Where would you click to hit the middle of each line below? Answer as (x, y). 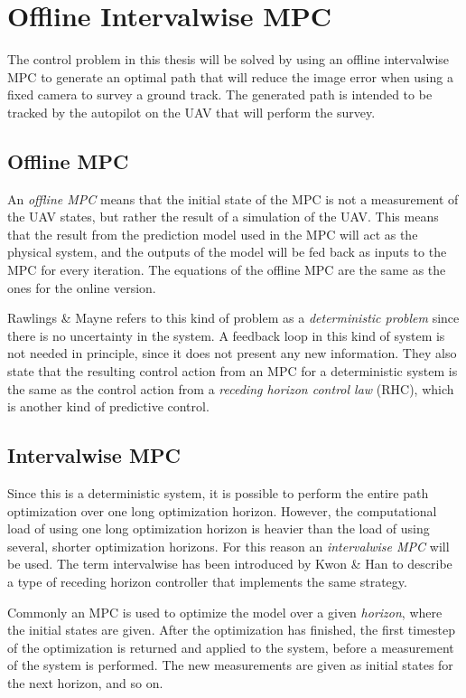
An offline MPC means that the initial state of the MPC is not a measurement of (233, 198)
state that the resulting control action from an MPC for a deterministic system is (233, 371)
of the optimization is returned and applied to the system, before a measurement (231, 647)
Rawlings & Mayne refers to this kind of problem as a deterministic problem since (233, 318)
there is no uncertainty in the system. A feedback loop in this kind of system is (226, 335)
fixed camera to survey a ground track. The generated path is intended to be (220, 94)
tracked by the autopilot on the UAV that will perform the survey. (191, 112)
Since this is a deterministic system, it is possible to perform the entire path (218, 493)
